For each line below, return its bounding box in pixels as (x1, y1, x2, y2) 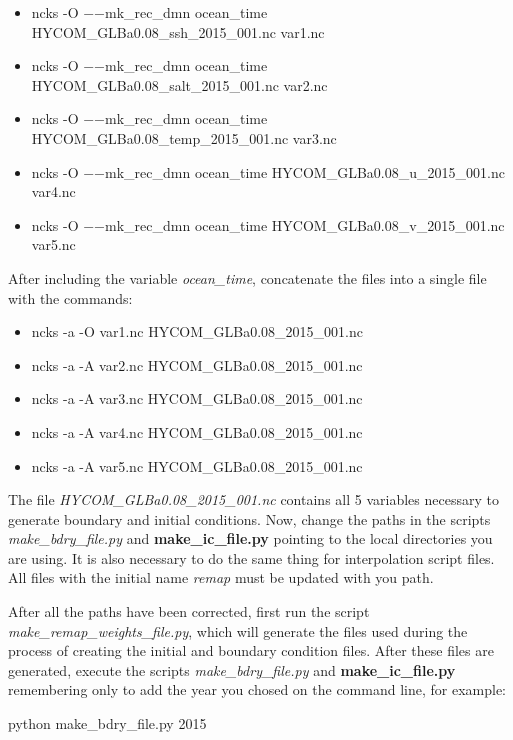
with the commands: (8, 287, 133, 308)
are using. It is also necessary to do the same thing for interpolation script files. (8, 547, 495, 568)
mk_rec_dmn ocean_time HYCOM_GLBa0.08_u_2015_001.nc (105, 161, 505, 182)
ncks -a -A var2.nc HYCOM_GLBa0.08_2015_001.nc (31, 354, 363, 375)
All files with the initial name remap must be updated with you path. (8, 567, 434, 588)
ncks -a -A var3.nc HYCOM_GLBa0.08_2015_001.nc (31, 388, 363, 409)
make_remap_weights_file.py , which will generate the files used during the (8, 620, 468, 641)
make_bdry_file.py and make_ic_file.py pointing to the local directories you (8, 528, 493, 549)
